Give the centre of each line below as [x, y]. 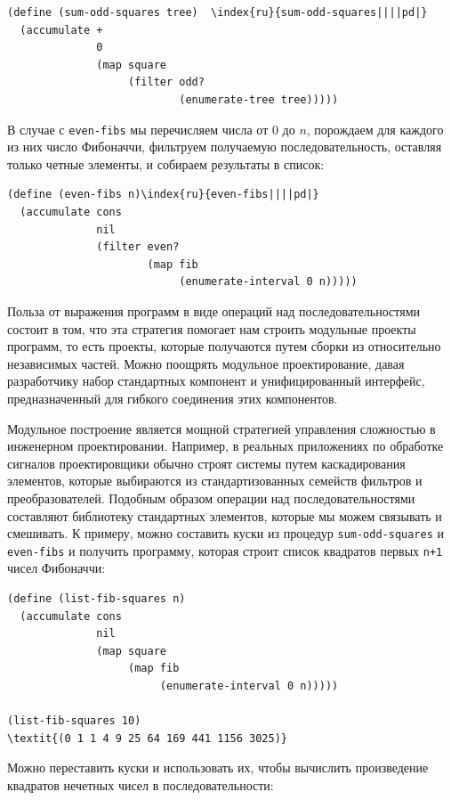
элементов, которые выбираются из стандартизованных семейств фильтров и [215, 481]
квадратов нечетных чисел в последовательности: [141, 784]
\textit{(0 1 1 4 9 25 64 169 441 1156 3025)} [147, 738]
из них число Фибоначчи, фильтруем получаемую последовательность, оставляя [225, 147]
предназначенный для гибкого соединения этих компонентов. [173, 398]
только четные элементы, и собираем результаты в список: [166, 163]
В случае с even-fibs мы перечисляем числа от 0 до [151, 129]
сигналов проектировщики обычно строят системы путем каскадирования [206, 463]
